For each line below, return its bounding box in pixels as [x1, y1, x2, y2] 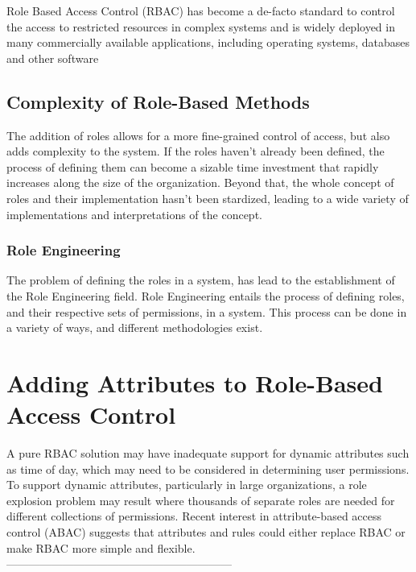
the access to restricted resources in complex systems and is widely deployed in [6, 18, 395, 35]
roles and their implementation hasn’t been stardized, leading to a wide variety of [6, 189, 409, 206]
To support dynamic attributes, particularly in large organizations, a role [6, 476, 367, 493]
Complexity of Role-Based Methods [6, 89, 310, 114]
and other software [6, 49, 99, 66]
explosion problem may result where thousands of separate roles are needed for [6, 491, 395, 508]
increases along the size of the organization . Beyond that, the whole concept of [6, 174, 394, 191]
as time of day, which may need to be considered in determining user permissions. [6, 460, 410, 477]
